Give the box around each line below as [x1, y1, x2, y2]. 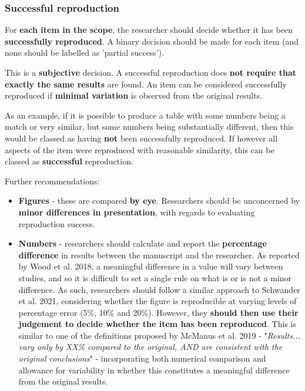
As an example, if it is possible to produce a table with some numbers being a [5, 109, 286, 121]
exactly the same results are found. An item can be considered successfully [5, 77, 287, 90]
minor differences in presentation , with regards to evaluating [18, 205, 255, 218]
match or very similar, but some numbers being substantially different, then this [5, 120, 294, 133]
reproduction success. [18, 217, 95, 230]
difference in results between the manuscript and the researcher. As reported [18, 248, 300, 261]
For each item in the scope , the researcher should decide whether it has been [5, 23, 293, 36]
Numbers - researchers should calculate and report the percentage [18, 237, 267, 250]
